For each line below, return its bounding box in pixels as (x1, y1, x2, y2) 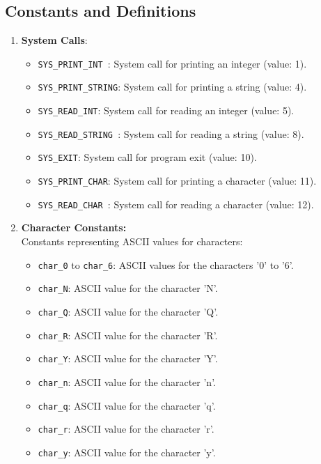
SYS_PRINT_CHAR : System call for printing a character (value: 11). (38, 173, 317, 188)
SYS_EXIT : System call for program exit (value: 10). (38, 150, 257, 164)
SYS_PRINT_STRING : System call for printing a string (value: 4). (38, 79, 307, 94)
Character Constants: (21, 220, 127, 235)
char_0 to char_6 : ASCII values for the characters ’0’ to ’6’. (38, 257, 294, 272)
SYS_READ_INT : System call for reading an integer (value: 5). (38, 103, 295, 118)
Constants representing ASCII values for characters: (21, 233, 243, 248)
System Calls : (21, 33, 88, 47)
